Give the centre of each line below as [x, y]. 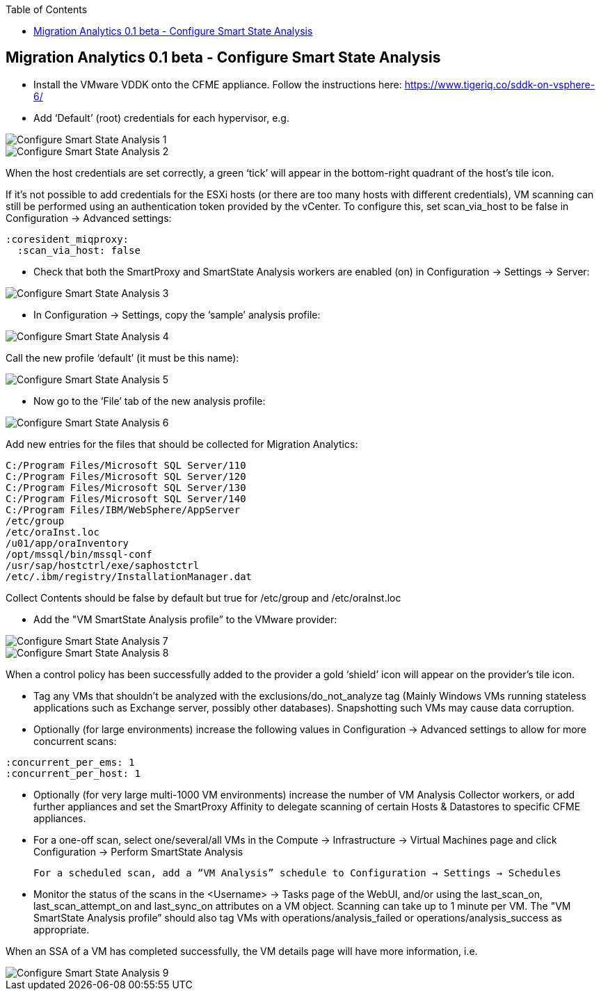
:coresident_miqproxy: [67, 239]
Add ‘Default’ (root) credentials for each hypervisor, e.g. [161, 118]
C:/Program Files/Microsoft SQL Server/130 [126, 487]
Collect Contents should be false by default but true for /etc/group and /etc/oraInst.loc [203, 597]
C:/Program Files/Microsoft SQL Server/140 [126, 498]
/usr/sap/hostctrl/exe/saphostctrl [103, 565]
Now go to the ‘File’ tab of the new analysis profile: [150, 401]
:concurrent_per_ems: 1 [70, 762]
